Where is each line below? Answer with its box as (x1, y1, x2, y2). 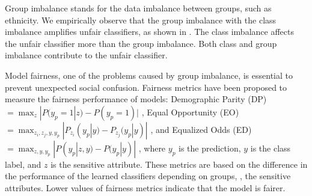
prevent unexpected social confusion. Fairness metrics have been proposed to (5, 81, 287, 93)
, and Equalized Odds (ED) (150, 123, 252, 135)
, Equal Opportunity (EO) (141, 105, 239, 118)
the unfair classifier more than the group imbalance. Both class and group (5, 37, 277, 49)
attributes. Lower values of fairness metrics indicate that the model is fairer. (5, 181, 286, 194)
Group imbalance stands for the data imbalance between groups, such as (5, 2, 272, 14)
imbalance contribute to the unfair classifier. (5, 49, 168, 61)
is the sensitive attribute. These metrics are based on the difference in (50, 158, 308, 170)
